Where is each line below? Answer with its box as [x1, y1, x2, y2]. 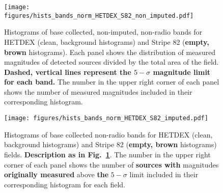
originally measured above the [4, 169, 109, 180]
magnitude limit [153, 66, 211, 77]
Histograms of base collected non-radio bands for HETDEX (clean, [4, 129, 213, 140]
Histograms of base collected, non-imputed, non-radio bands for [4, 26, 202, 37]
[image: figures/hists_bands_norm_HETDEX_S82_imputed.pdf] [4, 115, 208, 122]
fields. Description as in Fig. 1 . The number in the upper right [4, 149, 211, 159]
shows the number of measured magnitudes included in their [4, 86, 192, 97]
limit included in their [129, 169, 199, 180]
